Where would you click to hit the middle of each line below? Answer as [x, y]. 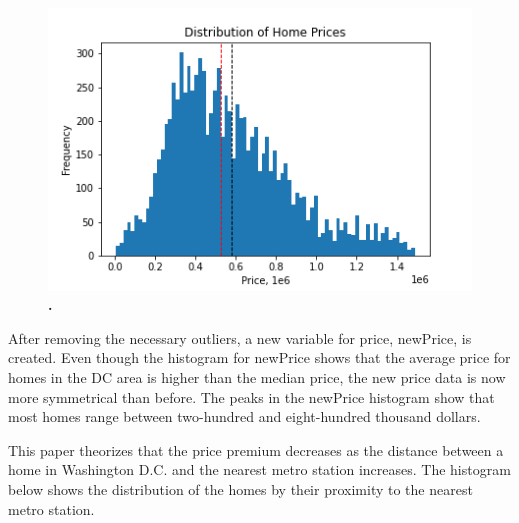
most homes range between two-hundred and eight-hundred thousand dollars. [244, 416]
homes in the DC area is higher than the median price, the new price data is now [257, 377]
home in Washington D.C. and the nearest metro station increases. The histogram [259, 469]
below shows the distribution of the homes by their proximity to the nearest [240, 489]
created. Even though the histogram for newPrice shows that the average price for [259, 357]
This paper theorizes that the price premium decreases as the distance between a [256, 449]
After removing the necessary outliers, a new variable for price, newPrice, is [240, 337]
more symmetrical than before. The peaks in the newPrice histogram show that [251, 396]
